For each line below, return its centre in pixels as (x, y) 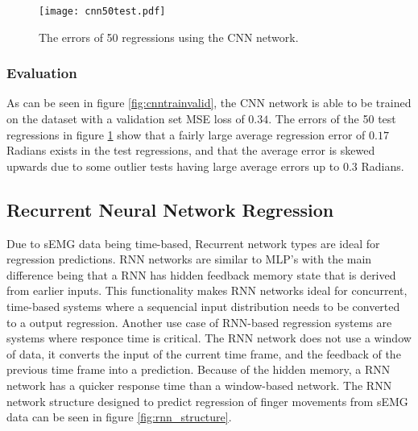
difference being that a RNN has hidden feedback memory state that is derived (201, 274)
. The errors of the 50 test (332, 119)
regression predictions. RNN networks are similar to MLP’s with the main (189, 259)
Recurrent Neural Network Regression (170, 209)
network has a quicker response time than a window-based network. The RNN (199, 385)
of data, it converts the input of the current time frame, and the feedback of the (204, 353)
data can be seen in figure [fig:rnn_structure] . (119, 417)
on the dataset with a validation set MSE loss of (126, 119)
